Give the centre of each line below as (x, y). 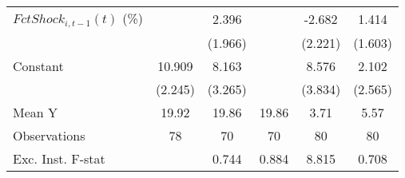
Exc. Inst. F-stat (59, 158)
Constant (38, 65)
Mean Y (36, 112)
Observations (49, 135)
